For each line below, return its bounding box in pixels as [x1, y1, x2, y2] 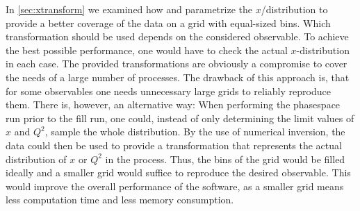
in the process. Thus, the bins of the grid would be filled [105, 151, 345, 166]
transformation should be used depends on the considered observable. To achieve [6, 29, 349, 44]
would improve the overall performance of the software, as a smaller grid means [6, 178, 344, 193]
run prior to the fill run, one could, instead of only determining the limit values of [6, 110, 354, 125]
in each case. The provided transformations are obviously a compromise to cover [6, 56, 347, 71]
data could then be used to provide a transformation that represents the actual [6, 137, 342, 152]
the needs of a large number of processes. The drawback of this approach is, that [6, 69, 350, 84]
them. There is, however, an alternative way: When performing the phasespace [6, 97, 341, 112]
